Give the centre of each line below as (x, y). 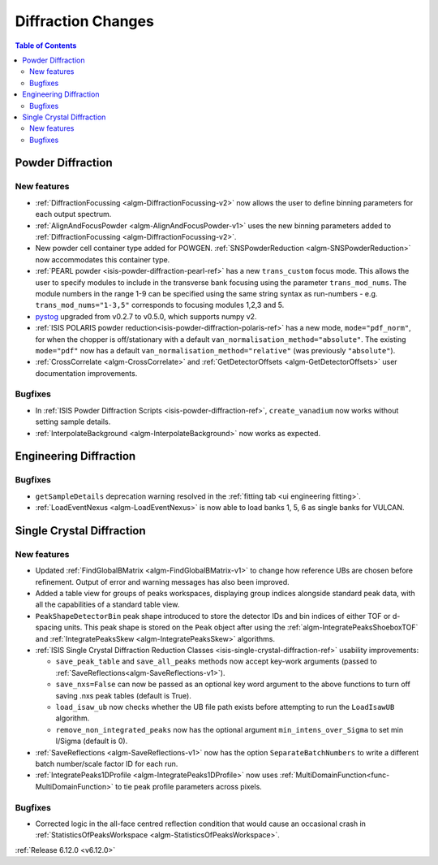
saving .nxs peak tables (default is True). (124, 695)
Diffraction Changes (84, 21)
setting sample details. (73, 422)
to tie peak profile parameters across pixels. (189, 786)
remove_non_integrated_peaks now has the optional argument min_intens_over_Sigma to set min (230, 729)
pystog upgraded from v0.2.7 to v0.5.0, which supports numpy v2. (146, 316)
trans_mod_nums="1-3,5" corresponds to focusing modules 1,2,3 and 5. (160, 305)
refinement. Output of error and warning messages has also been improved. (162, 582)
